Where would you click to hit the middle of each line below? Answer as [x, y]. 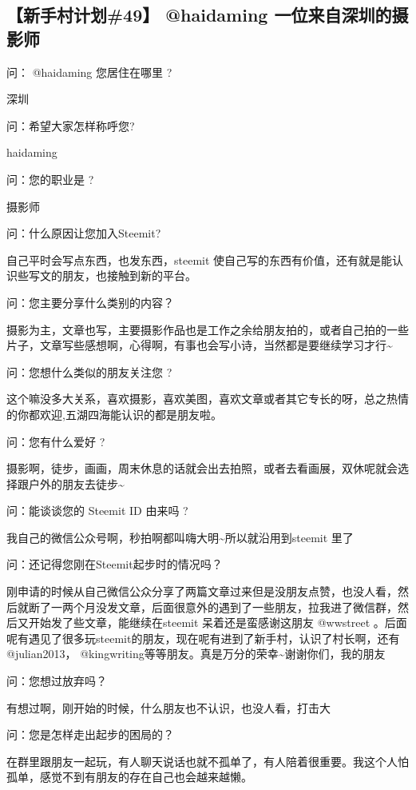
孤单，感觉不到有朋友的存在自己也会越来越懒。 [129, 777]
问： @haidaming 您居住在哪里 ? [89, 72]
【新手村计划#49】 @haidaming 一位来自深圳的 [199, 15]
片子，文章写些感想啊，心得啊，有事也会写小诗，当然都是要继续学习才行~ [200, 345]
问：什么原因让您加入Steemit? [84, 233]
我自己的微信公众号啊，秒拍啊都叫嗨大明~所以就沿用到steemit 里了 [180, 537]
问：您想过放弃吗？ [57, 681]
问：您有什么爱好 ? [56, 441]
